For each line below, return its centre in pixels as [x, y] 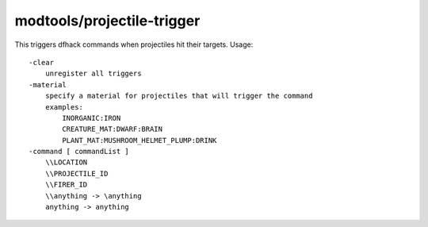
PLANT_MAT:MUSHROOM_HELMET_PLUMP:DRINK [139, 140]
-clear [42, 62]
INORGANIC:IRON [92, 118]
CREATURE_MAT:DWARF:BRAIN [112, 129]
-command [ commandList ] [79, 152]
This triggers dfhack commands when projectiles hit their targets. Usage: [134, 44]
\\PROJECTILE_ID [76, 173]
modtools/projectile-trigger [107, 21]
